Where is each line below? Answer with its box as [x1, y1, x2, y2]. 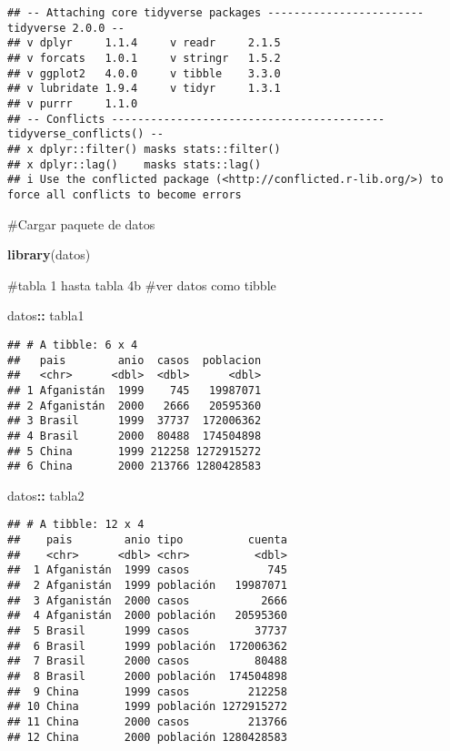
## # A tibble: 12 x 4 [7, 518, 145, 532]
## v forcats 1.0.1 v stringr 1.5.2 [7, 51, 281, 65]
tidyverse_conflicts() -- [7, 127, 164, 141]
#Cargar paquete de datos [7, 214, 155, 233]
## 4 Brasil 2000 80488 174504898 [7, 429, 262, 442]
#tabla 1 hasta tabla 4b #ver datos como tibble [7, 275, 276, 294]
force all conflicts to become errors [7, 188, 242, 201]
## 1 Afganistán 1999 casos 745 [7, 563, 287, 577]
